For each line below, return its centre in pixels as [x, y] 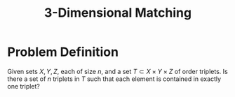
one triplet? [24, 86]
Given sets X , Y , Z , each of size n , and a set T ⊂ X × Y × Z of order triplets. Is [117, 71]
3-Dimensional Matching [118, 13]
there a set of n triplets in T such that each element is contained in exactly [114, 79]
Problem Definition [63, 52]
